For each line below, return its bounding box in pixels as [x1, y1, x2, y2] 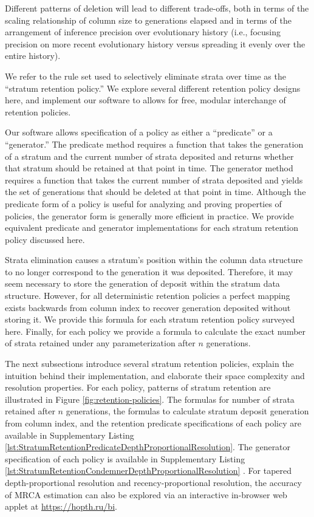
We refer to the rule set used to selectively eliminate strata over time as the [5, 69, 286, 82]
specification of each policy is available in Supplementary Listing [5, 452, 245, 465]
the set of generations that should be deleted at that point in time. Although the [5, 185, 306, 198]
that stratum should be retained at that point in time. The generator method [5, 162, 293, 174]
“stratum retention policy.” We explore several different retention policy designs [5, 81, 301, 94]
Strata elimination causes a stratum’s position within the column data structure [5, 253, 303, 266]
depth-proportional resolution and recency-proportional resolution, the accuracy [5, 476, 302, 488]
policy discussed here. [5, 233, 85, 245]
